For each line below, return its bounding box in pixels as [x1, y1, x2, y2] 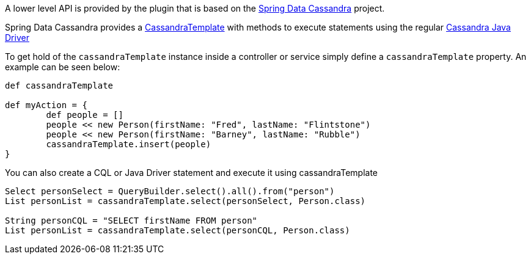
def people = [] [46, 110, 123, 120]
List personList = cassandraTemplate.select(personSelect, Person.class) [5, 196, 366, 206]
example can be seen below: [5, 62, 120, 72]
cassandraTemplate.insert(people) [46, 139, 211, 149]
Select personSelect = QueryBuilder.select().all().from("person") [5, 186, 335, 196]
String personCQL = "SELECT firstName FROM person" [5, 216, 258, 225]
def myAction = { [5, 100, 87, 110]
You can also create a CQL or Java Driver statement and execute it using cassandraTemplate [5, 167, 378, 178]
